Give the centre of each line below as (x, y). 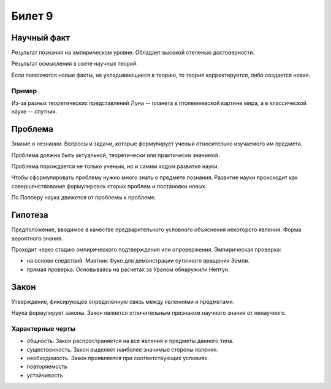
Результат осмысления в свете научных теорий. (74, 64)
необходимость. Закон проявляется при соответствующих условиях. (118, 358)
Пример (24, 91)
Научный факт (41, 38)
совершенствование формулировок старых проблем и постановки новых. (109, 186)
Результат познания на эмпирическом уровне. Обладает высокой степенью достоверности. (133, 53)
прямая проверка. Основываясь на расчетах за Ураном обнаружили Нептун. (128, 269)
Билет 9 (32, 16)
